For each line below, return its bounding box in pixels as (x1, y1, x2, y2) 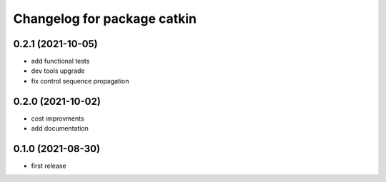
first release (31, 161, 67, 171)
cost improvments (31, 114, 85, 123)
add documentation (31, 124, 89, 133)
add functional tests (31, 57, 90, 66)
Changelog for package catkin (13, 11, 197, 26)
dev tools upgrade (31, 66, 85, 75)
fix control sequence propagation (31, 76, 129, 85)
